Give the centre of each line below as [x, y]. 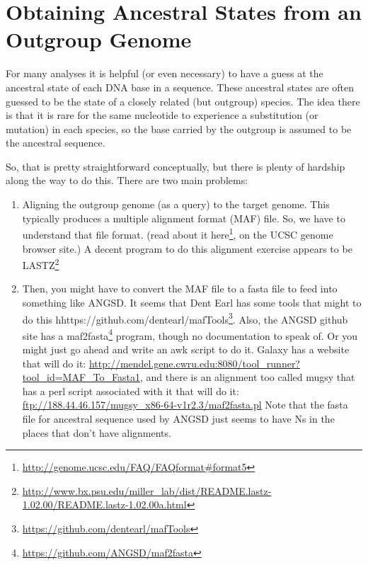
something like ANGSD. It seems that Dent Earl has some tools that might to [192, 302]
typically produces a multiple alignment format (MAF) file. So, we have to [184, 218]
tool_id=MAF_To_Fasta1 [81, 377]
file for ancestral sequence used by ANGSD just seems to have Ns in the [178, 418]
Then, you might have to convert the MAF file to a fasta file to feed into [180, 289]
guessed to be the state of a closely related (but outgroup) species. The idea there [183, 101]
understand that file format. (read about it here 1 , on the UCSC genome [178, 233]
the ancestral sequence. [56, 143]
